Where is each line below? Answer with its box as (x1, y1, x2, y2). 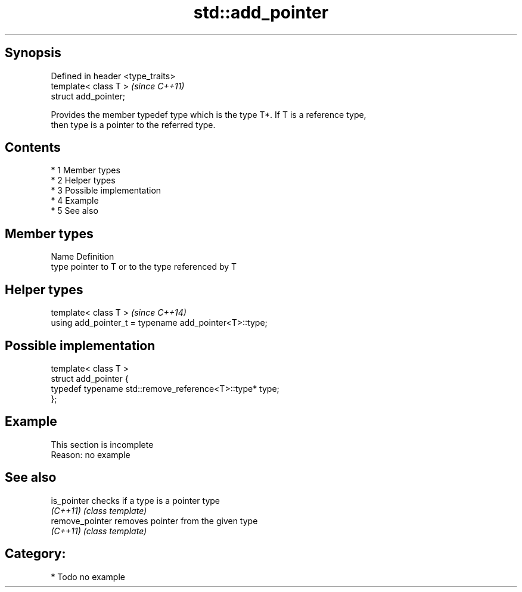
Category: (5, 546, 66, 562)
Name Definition (51, 251, 114, 262)
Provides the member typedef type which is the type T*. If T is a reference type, (51, 109, 366, 120)
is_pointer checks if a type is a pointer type (51, 495, 220, 506)
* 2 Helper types (51, 175, 116, 186)
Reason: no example (51, 449, 130, 460)
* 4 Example (51, 195, 99, 206)
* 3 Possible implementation (51, 185, 161, 196)
